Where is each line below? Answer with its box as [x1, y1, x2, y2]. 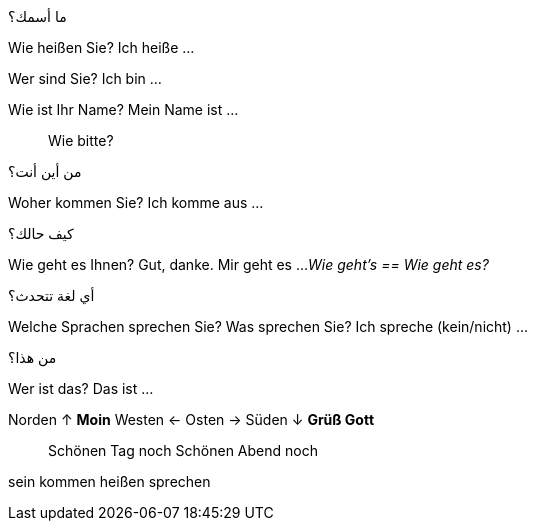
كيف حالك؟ [8, 225, 74, 242]
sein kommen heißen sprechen [8, 473, 211, 490]
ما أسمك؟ [8, 8, 67, 25]
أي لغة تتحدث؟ [8, 287, 95, 304]
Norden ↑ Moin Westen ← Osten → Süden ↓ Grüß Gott [8, 411, 375, 428]
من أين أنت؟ [8, 163, 82, 180]
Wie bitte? [48, 132, 114, 149]
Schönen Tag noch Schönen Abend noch [48, 442, 318, 459]
